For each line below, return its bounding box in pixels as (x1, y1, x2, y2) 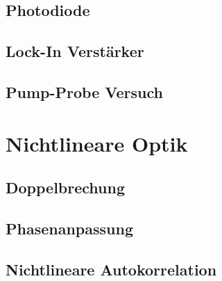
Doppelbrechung (6, 177, 126, 198)
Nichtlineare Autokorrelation (6, 258, 217, 280)
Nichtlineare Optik (6, 129, 188, 157)
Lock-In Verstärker (6, 40, 144, 62)
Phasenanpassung (6, 217, 133, 239)
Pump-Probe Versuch (6, 81, 163, 102)
